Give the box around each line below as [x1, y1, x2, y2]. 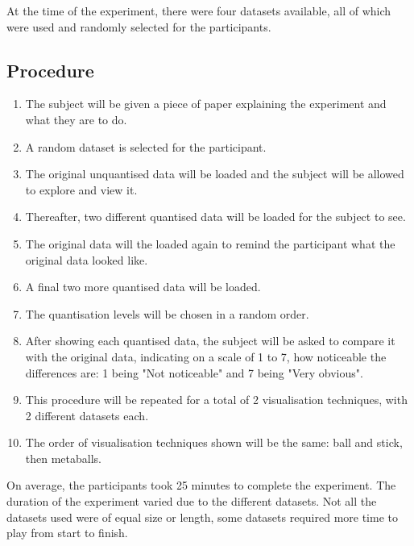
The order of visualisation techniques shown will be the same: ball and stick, [25, 434, 403, 451]
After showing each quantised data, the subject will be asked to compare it [25, 332, 395, 349]
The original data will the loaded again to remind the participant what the [25, 235, 395, 252]
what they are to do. [25, 110, 127, 127]
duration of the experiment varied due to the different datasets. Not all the [6, 493, 377, 510]
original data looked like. [25, 251, 148, 268]
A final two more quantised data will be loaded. [25, 278, 261, 295]
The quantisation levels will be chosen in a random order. [25, 305, 309, 322]
